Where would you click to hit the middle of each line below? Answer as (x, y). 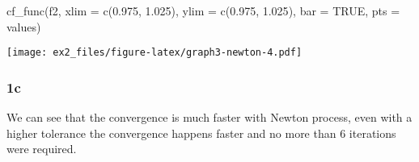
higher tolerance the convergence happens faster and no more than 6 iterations (201, 133)
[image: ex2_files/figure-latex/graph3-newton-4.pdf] (154, 53)
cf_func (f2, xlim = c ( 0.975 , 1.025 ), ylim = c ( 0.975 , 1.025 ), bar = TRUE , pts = (203, 10)
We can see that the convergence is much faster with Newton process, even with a (209, 117)
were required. (42, 149)
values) (24, 26)
